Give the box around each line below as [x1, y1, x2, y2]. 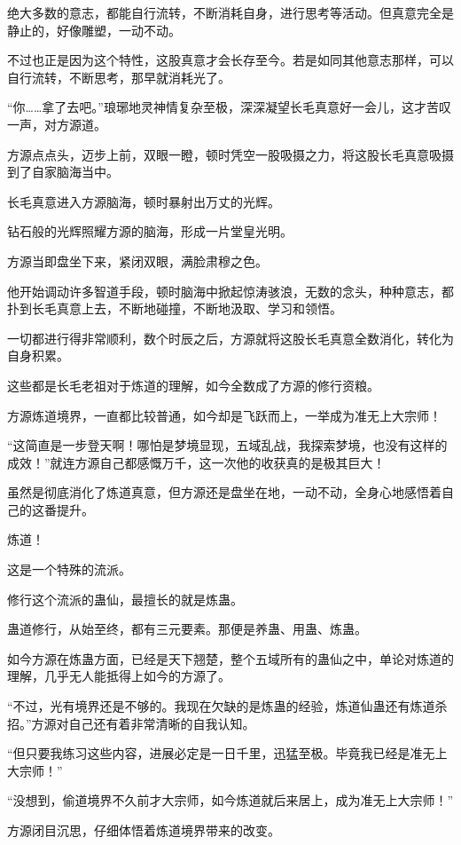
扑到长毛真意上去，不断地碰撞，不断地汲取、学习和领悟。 [7, 299, 342, 318]
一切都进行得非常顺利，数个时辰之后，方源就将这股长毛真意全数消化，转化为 [7, 328, 454, 347]
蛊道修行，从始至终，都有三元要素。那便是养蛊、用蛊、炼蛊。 [7, 620, 367, 638]
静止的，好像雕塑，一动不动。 [7, 20, 181, 39]
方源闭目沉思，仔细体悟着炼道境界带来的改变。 [7, 821, 280, 839]
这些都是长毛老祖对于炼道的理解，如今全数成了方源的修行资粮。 [7, 375, 379, 394]
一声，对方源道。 [7, 115, 106, 133]
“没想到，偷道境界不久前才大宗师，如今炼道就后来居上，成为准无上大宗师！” [7, 791, 454, 809]
